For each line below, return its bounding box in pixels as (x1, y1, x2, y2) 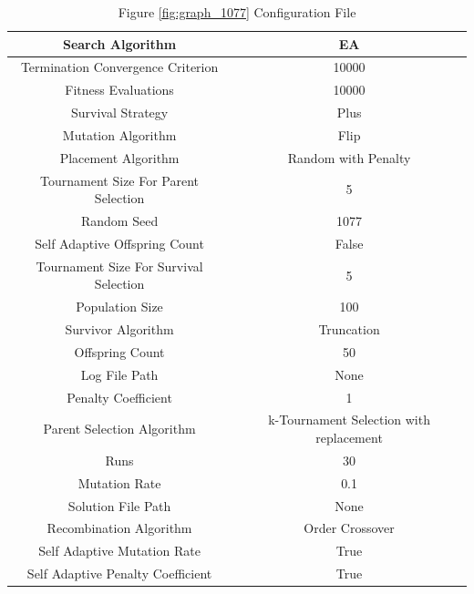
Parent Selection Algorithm (43, 419, 196, 438)
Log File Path (80, 364, 159, 384)
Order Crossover (304, 518, 395, 538)
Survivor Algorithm (65, 320, 174, 339)
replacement (315, 428, 383, 447)
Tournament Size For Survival (36, 256, 203, 275)
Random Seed (80, 211, 159, 230)
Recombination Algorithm (46, 518, 192, 538)
